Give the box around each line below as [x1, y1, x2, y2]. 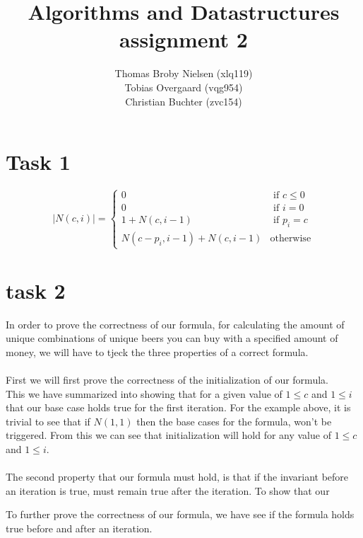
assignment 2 [119, 25, 248, 54]
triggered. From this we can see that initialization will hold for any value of [6, 428, 331, 442]
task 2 [6, 275, 66, 304]
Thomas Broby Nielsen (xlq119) [114, 66, 253, 81]
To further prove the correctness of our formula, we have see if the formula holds [6, 507, 355, 522]
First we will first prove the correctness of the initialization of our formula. [6, 372, 328, 387]
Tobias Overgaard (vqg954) [124, 79, 243, 94]
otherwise [270, 234, 311, 244]
